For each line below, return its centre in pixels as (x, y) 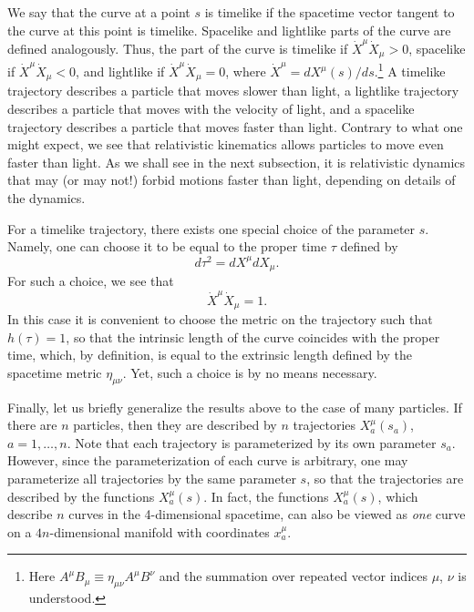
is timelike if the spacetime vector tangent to (330, 12)
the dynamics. (46, 198)
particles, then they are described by (175, 425)
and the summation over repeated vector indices (293, 576)
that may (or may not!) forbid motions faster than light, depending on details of (232, 180)
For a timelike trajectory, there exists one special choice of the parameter (211, 228)
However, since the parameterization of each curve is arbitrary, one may (208, 460)
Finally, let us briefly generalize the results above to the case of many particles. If (235, 407)
